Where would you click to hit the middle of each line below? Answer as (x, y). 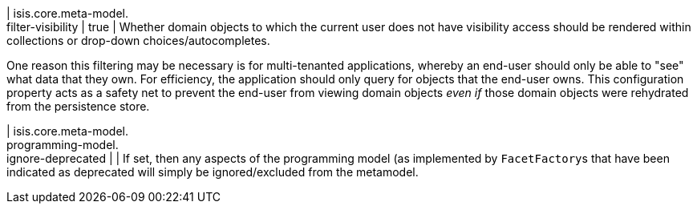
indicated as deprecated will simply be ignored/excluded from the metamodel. (213, 172)
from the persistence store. (78, 106)
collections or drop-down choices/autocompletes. (138, 40)
